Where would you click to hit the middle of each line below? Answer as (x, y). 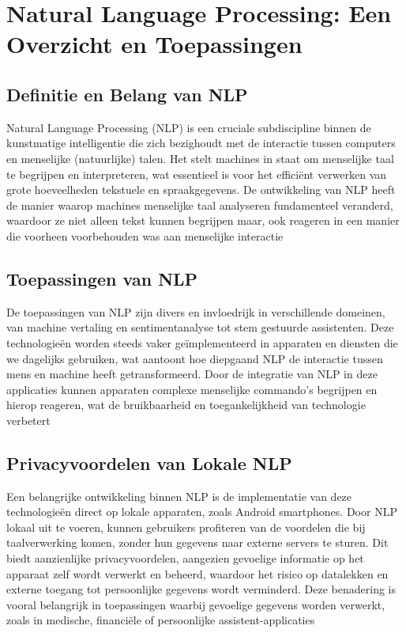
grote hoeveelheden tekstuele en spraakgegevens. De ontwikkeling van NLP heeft (201, 190)
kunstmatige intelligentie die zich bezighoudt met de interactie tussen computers (201, 143)
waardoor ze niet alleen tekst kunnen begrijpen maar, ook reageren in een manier (203, 220)
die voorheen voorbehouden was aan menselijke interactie (145, 235)
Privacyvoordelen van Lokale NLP (149, 462)
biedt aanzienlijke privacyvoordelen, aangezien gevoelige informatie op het (185, 558)
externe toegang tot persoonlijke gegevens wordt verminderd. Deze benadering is (201, 589)
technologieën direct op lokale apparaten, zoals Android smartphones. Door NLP (202, 512)
